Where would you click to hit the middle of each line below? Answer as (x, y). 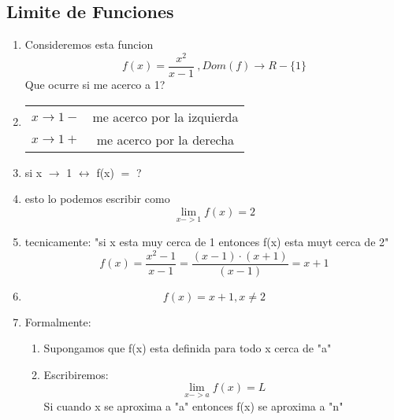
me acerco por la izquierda (165, 116)
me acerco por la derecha (165, 139)
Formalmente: (58, 321)
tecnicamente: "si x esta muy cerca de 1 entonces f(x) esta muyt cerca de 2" (207, 241)
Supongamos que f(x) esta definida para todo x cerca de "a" (188, 348)
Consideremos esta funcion (89, 44)
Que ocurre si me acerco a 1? (95, 84)
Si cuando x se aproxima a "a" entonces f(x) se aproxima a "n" (193, 405)
